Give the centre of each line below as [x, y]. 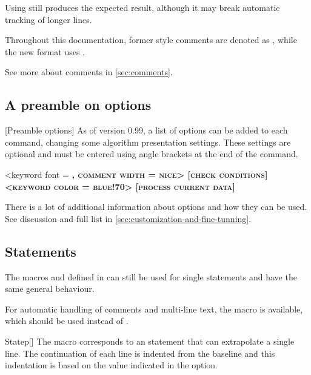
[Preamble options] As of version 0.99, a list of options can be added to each [146, 130]
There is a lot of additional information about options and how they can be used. [156, 207]
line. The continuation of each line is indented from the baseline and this [140, 353]
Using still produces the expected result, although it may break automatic [142, 7]
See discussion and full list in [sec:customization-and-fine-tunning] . [128, 218]
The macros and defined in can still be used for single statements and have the [151, 276]
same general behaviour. [50, 289]
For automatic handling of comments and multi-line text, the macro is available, [154, 309]
